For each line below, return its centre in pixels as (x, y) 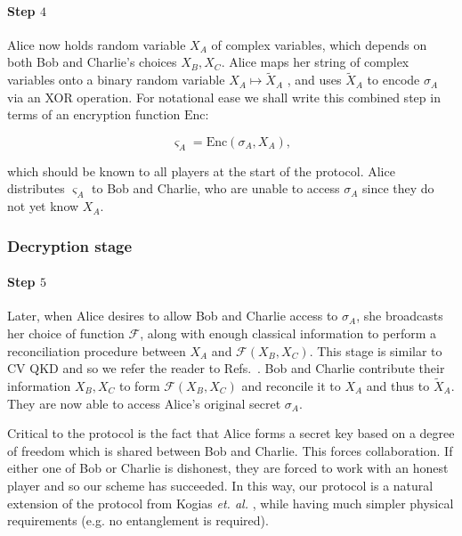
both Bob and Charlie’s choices (92, 62)
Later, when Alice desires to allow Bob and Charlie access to (173, 316)
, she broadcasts (400, 316)
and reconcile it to (291, 386)
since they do (398, 188)
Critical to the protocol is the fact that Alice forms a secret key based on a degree (231, 433)
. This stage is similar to (376, 350)
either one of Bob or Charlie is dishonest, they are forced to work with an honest (228, 468)
